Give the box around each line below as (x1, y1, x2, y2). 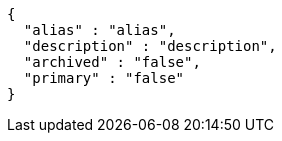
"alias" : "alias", (23, 22, 176, 38)
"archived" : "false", (23, 54, 201, 70)
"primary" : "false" (23, 70, 185, 86)
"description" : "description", (23, 38, 277, 54)
